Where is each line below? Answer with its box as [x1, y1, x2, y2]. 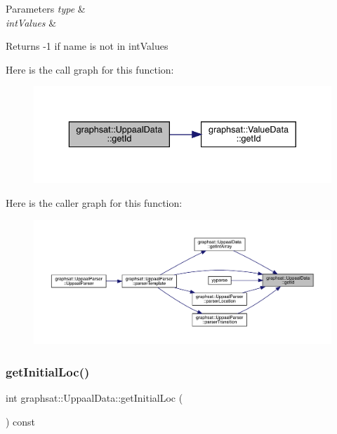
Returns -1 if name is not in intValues [6, 39, 168, 53]
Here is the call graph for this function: [6, 62, 174, 76]
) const [6, 414, 36, 428]
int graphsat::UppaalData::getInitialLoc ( [6, 391, 183, 405]
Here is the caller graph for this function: [6, 196, 183, 210]
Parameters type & [6, 1, 86, 15]
